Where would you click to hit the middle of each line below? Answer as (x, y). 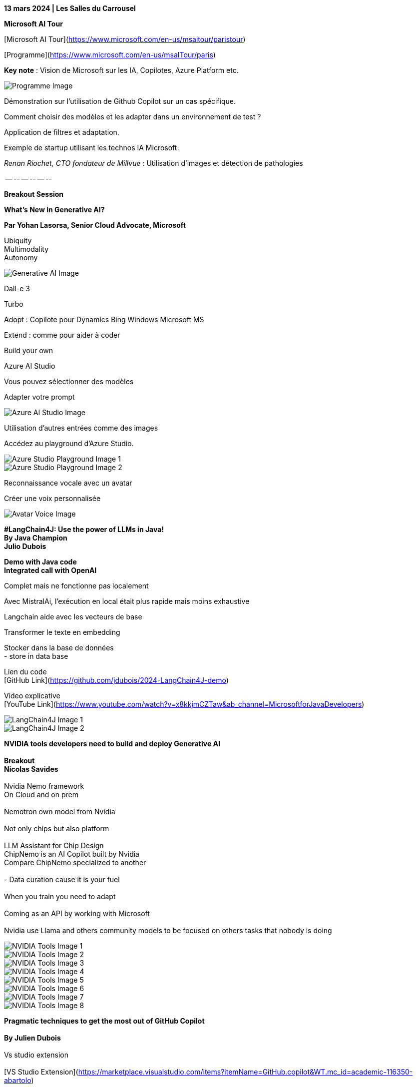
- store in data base (36, 656)
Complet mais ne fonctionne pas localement (76, 586)
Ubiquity (18, 241)
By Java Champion (36, 538)
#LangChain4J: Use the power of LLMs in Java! (84, 529)
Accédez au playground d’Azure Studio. (69, 443)
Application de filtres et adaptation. (62, 132)
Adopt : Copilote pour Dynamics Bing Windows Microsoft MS (104, 319)
